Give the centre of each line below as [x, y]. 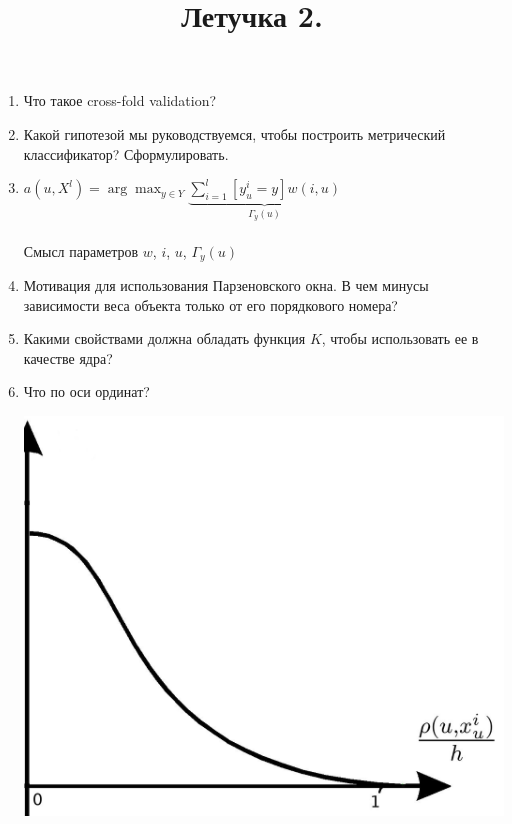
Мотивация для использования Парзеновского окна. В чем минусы [226, 284]
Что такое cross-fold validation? [120, 100]
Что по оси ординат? [86, 391]
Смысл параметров [81, 250]
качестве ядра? [68, 357]
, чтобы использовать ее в [400, 338]
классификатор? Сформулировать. [126, 153]
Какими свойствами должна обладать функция [164, 338]
